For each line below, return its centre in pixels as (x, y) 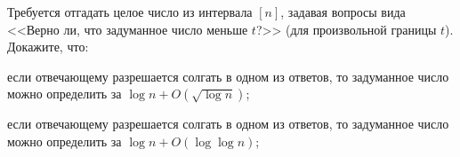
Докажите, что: (48, 47)
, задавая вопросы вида (343, 12)
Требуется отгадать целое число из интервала (130, 12)
